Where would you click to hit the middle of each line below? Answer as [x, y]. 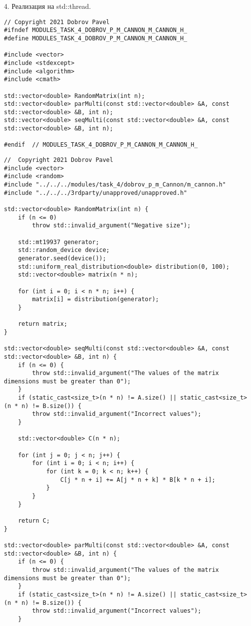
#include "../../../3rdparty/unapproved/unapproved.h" [96, 193]
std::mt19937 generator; [59, 242]
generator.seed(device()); [62, 258]
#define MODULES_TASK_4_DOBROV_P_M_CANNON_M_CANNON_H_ [96, 38]
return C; [34, 520]
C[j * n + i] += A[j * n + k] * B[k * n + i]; [138, 480]
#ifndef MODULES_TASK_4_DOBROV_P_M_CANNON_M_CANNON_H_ [96, 30]
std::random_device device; [64, 250]
